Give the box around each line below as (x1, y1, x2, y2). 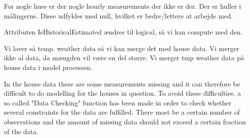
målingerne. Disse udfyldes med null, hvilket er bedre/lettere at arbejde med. (4, 10, 233, 20)
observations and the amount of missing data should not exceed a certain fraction (4, 116, 246, 126)
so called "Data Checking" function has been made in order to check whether (4, 97, 232, 107)
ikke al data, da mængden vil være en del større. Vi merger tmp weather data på (4, 52, 244, 63)
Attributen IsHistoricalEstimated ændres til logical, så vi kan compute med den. (4, 27, 243, 37)
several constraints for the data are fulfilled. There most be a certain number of (4, 107, 240, 117)
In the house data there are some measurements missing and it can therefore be (4, 78, 240, 88)
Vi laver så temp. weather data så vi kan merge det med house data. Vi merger (4, 43, 239, 53)
